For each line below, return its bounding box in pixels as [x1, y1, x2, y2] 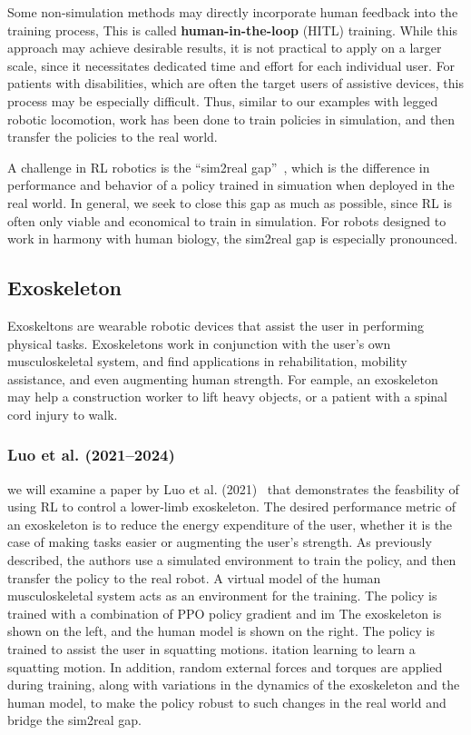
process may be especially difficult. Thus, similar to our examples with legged [7, 91, 438, 110]
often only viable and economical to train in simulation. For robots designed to [7, 211, 446, 230]
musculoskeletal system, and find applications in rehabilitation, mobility [7, 352, 407, 371]
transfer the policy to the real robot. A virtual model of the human [7, 568, 381, 587]
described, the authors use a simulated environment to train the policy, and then [7, 551, 456, 570]
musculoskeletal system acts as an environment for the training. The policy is [7, 586, 437, 605]
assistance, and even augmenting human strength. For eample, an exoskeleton [7, 369, 438, 388]
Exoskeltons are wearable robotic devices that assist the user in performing [7, 315, 425, 334]
